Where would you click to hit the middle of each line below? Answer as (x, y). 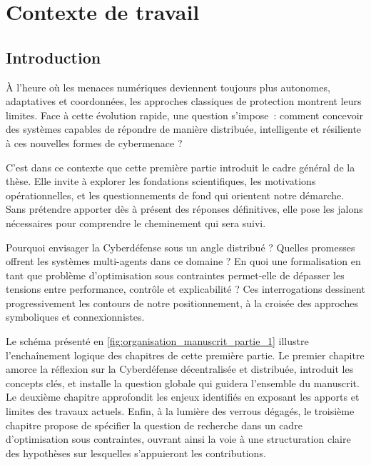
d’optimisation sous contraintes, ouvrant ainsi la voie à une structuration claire (178, 439)
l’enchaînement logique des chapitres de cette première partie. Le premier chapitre (185, 355)
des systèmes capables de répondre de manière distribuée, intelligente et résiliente (184, 129)
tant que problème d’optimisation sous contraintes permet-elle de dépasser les (175, 275)
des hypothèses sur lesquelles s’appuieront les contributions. (136, 452)
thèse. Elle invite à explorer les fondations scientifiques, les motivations (161, 181)
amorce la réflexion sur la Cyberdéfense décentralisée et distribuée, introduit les (180, 369)
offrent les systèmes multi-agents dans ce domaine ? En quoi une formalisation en (183, 261)
